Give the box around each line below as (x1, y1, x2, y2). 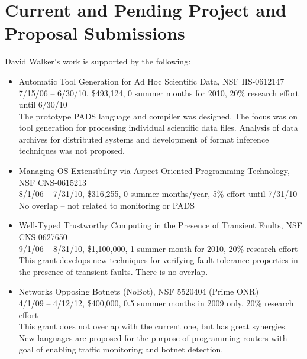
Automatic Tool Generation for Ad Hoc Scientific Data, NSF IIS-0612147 (18, 75, 285, 87)
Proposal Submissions (5, 21, 185, 45)
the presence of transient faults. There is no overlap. (18, 265, 208, 277)
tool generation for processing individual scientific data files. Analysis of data (18, 121, 298, 134)
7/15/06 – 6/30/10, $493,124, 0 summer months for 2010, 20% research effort (18, 86, 299, 99)
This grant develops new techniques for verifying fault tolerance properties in (18, 254, 298, 266)
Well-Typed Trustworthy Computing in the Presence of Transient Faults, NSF (18, 219, 302, 231)
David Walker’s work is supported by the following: (5, 55, 191, 67)
